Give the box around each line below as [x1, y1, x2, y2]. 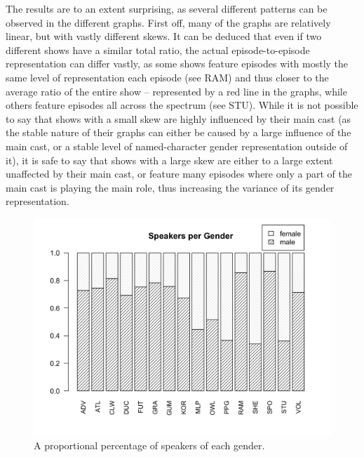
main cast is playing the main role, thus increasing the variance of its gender [6, 180, 335, 194]
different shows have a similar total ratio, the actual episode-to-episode [6, 42, 310, 57]
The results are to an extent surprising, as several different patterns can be [6, 1, 328, 15]
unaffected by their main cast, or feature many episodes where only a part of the [6, 166, 352, 181]
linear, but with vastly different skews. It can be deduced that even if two [6, 29, 322, 44]
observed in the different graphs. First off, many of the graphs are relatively [6, 15, 331, 29]
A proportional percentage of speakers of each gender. [34, 437, 265, 452]
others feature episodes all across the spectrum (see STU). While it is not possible [6, 98, 358, 112]
